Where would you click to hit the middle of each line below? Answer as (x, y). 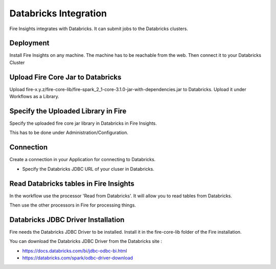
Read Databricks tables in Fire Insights (72, 183)
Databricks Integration (58, 13)
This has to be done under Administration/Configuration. (69, 132)
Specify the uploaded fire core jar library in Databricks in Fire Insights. (83, 123)
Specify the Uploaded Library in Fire (68, 111)
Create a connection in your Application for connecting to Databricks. (83, 160)
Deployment (29, 43)
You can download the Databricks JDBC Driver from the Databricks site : (86, 241)
